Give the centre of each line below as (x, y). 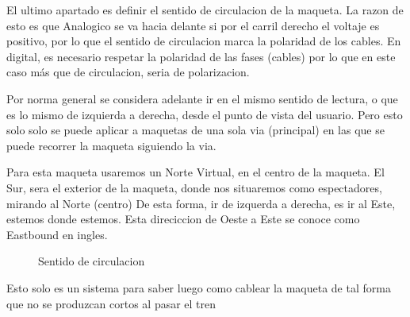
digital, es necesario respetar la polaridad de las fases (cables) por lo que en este (201, 56)
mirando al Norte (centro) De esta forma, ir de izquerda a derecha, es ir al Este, (201, 203)
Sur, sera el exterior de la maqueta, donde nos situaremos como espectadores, (194, 187)
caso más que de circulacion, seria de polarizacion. (128, 72)
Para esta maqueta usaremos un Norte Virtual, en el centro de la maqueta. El (195, 172)
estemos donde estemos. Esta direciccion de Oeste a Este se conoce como (183, 219)
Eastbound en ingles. (57, 234)
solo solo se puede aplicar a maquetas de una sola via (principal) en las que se (195, 130)
